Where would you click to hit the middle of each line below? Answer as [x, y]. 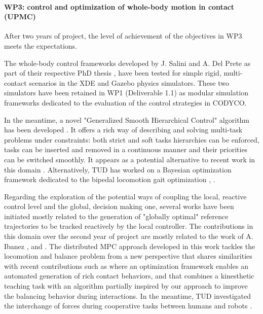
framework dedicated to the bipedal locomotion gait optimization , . [110, 179]
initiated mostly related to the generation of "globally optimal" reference [116, 216]
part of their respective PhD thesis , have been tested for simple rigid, [113, 73]
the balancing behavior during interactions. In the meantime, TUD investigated [127, 295]
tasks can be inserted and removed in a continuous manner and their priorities [126, 149]
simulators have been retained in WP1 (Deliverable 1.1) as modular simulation [126, 93]
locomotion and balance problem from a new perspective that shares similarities [128, 256]
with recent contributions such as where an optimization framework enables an [126, 266]
